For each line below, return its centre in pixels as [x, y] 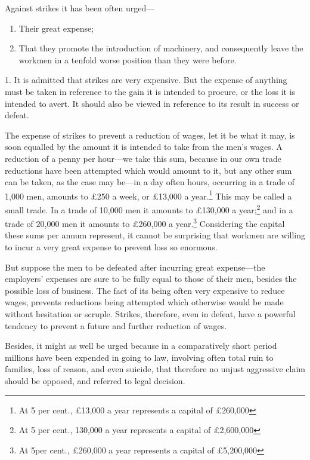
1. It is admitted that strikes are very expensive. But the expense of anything [146, 80]
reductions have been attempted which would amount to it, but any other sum [148, 170]
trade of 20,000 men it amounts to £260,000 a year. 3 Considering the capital [145, 223]
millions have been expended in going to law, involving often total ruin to [139, 357]
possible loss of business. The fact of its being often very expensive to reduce [145, 290]
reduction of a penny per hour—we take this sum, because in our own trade [143, 158]
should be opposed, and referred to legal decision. [95, 381]
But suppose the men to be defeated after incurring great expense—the [135, 267]
